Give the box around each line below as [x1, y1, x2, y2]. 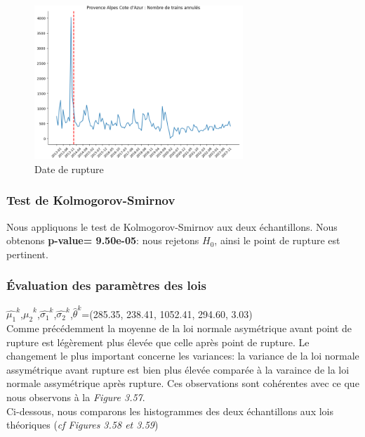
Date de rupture [34, 161, 104, 176]
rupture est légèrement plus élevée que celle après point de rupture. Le [6, 334, 310, 349]
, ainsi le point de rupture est [214, 233, 340, 248]
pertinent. [6, 246, 48, 261]
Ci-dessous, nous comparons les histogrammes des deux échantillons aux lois [6, 403, 333, 418]
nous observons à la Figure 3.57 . [6, 389, 145, 404]
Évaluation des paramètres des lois [6, 277, 206, 294]
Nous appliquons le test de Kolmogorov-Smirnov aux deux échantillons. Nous [6, 219, 338, 234]
